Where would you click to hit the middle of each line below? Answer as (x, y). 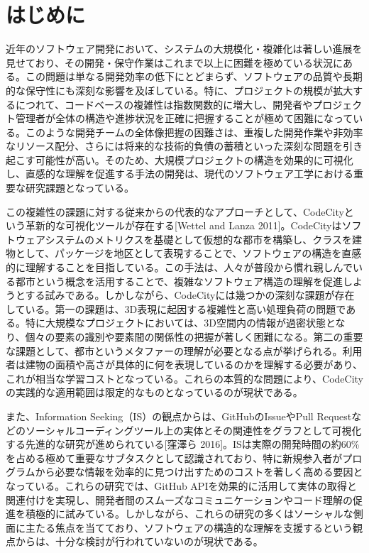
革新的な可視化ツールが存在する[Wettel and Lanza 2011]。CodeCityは (183, 225)
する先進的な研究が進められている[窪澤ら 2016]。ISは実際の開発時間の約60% (183, 444)
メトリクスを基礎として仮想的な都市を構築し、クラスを (223, 239)
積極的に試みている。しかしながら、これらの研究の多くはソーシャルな (189, 514)
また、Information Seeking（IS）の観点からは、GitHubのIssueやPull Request (179, 416)
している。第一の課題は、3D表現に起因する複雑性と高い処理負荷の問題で (176, 308)
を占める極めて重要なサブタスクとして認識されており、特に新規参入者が (174, 458)
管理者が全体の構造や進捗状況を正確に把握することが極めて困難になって (184, 118)
